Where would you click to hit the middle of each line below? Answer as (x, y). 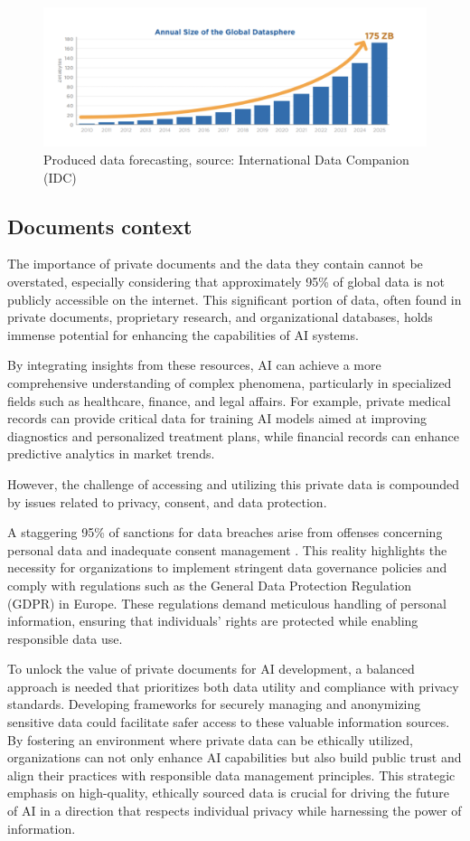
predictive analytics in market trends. (111, 454)
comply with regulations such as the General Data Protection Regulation (210, 585)
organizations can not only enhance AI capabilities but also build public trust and (235, 757)
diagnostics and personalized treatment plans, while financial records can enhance (233, 435)
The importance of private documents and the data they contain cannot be (215, 264)
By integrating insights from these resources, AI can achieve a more (194, 365)
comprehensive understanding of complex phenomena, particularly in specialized (230, 382)
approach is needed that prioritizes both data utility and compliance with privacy (233, 686)
